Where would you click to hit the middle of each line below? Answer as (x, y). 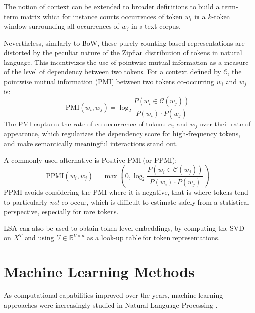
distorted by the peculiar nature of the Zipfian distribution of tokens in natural (123, 52)
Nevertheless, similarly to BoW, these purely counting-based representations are (124, 43)
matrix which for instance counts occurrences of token (101, 16)
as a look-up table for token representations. (153, 237)
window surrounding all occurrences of (62, 26)
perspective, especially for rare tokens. (61, 211)
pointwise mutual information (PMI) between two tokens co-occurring (109, 81)
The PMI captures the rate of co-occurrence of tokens (85, 123)
